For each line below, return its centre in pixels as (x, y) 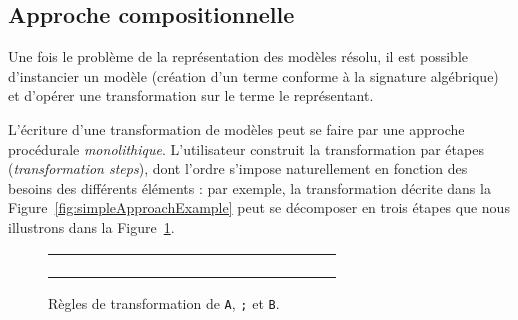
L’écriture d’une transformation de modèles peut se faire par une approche (236, 128)
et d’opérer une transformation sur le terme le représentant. (191, 95)
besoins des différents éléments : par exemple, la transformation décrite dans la (249, 187)
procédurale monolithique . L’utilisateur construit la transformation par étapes (246, 148)
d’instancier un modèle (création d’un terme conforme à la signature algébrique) (253, 75)
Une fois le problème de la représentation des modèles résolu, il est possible (238, 56)
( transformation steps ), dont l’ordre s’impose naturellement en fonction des (238, 168)
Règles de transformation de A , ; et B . (164, 302)
